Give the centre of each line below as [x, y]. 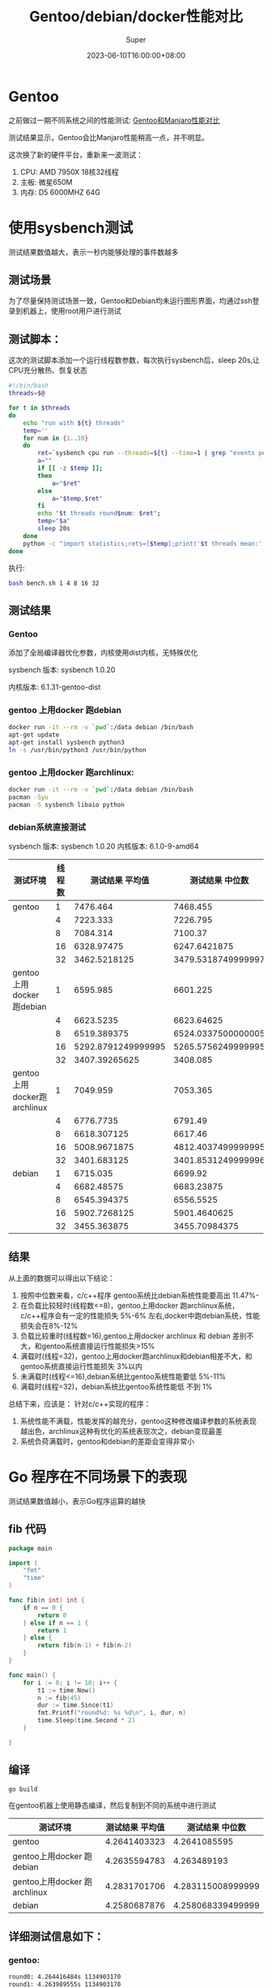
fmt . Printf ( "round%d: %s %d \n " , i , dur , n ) [112, 1713]
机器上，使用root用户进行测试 [72, 311]
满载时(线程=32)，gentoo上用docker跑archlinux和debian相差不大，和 [136, 1356]
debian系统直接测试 [47, 827]
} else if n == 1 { [56, 1623]
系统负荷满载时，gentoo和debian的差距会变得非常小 [107, 1441]
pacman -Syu [28, 797]
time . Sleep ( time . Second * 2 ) [87, 1720]
